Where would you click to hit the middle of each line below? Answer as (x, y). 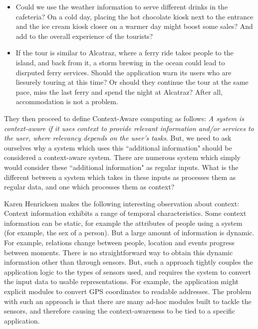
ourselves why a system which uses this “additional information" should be (118, 147)
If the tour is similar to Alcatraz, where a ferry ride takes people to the (125, 53)
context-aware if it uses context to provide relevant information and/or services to (129, 128)
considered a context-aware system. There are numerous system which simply (122, 157)
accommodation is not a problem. (67, 101)
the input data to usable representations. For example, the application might (121, 281)
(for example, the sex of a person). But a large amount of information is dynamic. (129, 233)
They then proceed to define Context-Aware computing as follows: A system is (124, 118)
